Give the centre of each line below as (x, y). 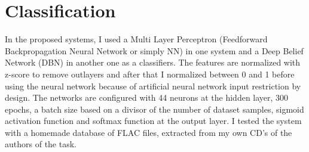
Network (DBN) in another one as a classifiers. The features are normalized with (153, 62)
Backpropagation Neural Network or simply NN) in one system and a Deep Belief (154, 50)
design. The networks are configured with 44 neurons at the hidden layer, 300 (147, 97)
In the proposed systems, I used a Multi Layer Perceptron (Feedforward (136, 39)
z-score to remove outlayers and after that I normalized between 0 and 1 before (150, 74)
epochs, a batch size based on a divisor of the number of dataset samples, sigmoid (154, 109)
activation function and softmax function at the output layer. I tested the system (153, 121)
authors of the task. (41, 144)
